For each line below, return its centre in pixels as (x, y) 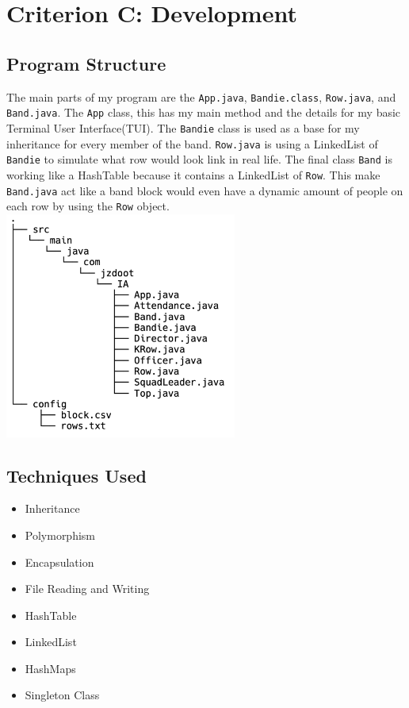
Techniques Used (76, 475)
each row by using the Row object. (88, 206)
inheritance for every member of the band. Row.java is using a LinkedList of (192, 143)
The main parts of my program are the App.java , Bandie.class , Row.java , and (201, 96)
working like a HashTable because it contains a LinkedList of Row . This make (193, 174)
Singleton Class (62, 695)
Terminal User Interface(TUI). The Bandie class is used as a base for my (183, 127)
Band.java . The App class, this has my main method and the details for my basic (204, 112)
